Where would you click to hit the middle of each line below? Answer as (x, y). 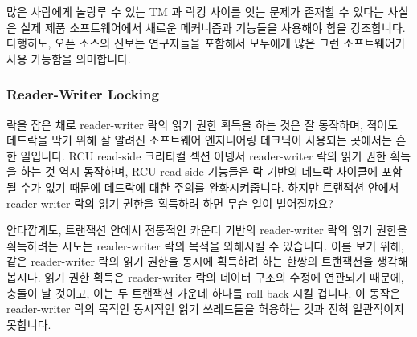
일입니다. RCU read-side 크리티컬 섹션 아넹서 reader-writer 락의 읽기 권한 (203, 155)
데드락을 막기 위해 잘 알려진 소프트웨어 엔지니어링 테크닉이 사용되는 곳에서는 (199, 140)
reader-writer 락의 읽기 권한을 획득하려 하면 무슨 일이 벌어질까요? (170, 203)
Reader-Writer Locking (83, 94)
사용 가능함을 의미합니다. (69, 58)
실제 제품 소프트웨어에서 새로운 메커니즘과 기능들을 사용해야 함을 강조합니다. (213, 27)
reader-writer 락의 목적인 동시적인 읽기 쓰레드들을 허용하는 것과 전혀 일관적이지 (205, 309)
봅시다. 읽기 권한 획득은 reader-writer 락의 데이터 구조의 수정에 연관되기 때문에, (205, 276)
